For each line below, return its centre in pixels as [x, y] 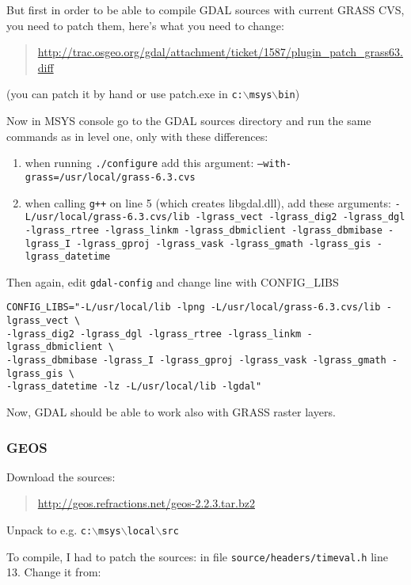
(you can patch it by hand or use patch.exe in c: [125, 94]
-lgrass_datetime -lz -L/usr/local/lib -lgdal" [134, 387]
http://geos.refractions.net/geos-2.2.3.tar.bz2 [146, 503]
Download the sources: [61, 476]
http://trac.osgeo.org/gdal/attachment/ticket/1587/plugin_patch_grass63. [221, 52]
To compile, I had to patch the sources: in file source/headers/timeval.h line [197, 556]
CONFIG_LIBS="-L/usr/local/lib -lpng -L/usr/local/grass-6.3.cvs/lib [194, 308]
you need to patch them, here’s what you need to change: [145, 25]
